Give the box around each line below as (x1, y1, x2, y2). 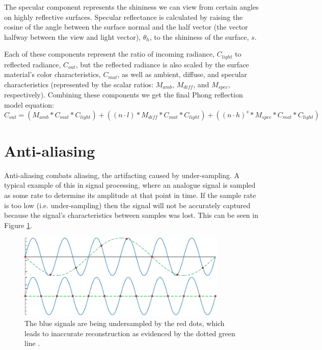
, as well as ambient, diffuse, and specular (117, 69, 247, 80)
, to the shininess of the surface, (149, 31, 249, 42)
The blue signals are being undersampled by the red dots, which (24, 318, 225, 329)
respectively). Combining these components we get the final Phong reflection (4, 89, 243, 100)
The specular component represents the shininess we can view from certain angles (4, 2, 259, 12)
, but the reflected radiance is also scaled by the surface (75, 59, 249, 69)
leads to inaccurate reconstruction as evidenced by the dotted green (24, 328, 235, 338)
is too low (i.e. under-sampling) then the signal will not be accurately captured (4, 199, 251, 210)
